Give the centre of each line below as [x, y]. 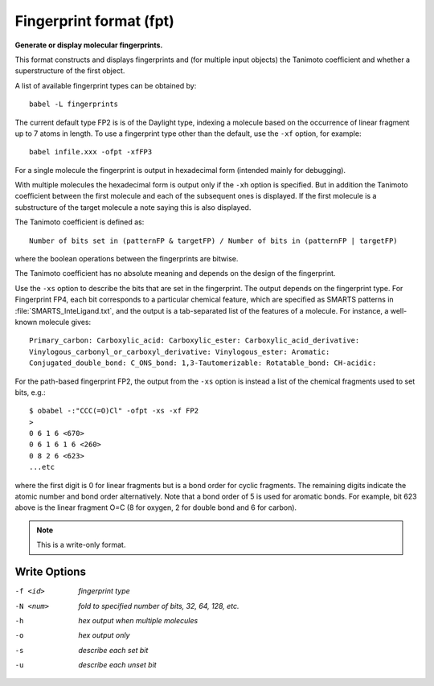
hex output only [104, 635]
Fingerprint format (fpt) [94, 21]
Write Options [50, 572]
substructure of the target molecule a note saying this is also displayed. [133, 207]
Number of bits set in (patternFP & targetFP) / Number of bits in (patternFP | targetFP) [213, 240]
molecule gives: [65, 322]
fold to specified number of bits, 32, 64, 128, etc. [159, 606]
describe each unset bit [117, 665]
